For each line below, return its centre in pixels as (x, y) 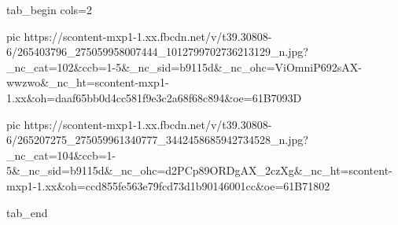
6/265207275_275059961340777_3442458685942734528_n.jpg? (157, 140)
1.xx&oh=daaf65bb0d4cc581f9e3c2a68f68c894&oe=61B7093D (154, 97)
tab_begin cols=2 (49, 9)
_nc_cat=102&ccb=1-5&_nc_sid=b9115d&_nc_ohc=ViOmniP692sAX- (184, 66)
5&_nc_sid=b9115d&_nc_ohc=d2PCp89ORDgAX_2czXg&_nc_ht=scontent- (199, 170)
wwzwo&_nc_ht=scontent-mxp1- (88, 82)
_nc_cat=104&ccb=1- (61, 155)
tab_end (27, 212)
